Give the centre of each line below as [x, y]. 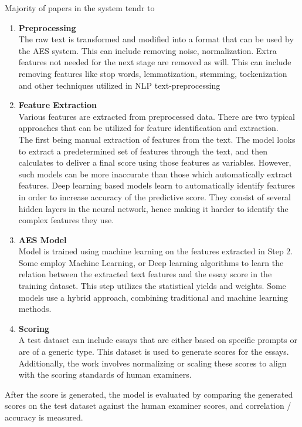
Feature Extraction [58, 105]
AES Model [43, 239]
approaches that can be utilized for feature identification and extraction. [148, 128]
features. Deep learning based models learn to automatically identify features [157, 185]
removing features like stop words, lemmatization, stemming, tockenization [153, 73]
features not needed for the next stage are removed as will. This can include [155, 62]
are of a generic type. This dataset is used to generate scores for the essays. [154, 352]
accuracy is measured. [44, 417]
